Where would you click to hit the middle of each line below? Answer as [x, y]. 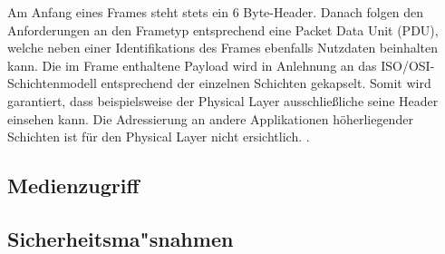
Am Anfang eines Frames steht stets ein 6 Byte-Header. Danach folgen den [216, 12]
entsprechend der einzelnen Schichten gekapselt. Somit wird [266, 83]
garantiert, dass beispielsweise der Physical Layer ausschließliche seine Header [223, 100]
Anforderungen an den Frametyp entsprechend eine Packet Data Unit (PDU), [223, 29]
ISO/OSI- [408, 65]
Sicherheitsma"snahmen [121, 238]
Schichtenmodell [52, 83]
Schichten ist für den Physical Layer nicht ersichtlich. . [159, 137]
